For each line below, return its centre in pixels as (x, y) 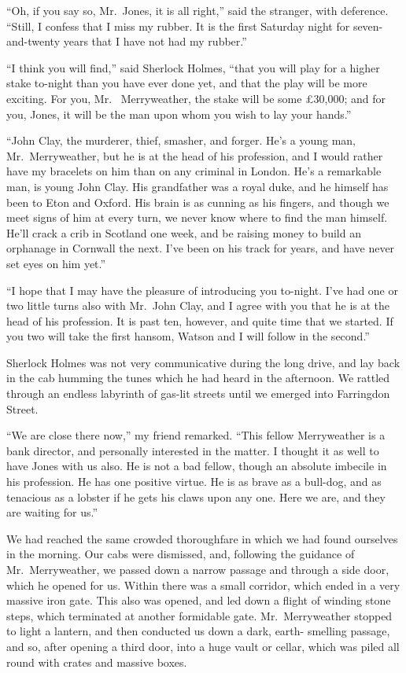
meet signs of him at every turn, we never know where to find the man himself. (197, 217)
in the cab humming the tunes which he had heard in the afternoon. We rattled (198, 378)
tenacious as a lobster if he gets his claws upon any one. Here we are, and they (196, 496)
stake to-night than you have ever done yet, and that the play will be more (187, 83)
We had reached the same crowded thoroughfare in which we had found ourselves (202, 538)
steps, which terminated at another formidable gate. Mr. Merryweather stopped (199, 615)
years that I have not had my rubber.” (155, 41)
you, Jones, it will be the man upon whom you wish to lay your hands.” (179, 114)
